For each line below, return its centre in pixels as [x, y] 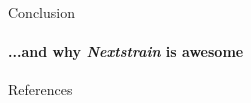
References [40, 89]
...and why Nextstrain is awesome [126, 51]
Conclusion [41, 12]
